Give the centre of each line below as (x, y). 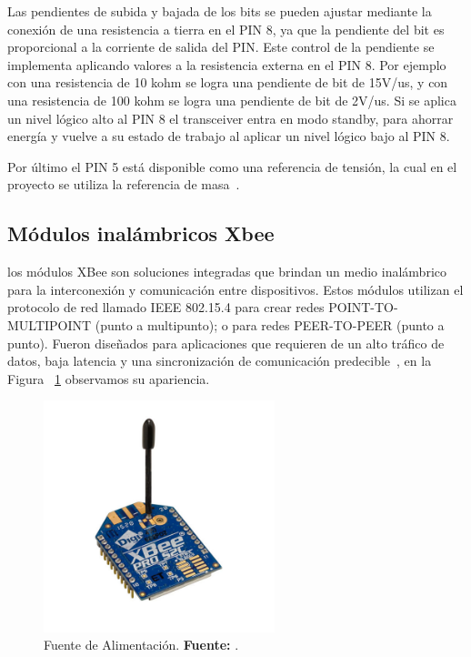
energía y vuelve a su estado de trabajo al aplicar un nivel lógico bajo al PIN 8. (229, 136)
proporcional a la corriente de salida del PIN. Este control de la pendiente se (221, 47)
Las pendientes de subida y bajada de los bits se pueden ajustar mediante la (220, 11)
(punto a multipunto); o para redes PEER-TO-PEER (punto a (270, 324)
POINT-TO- (363, 307)
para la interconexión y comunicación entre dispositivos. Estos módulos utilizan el (235, 289)
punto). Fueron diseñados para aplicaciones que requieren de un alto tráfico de (226, 343)
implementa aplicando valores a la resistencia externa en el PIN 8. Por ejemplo (227, 64)
